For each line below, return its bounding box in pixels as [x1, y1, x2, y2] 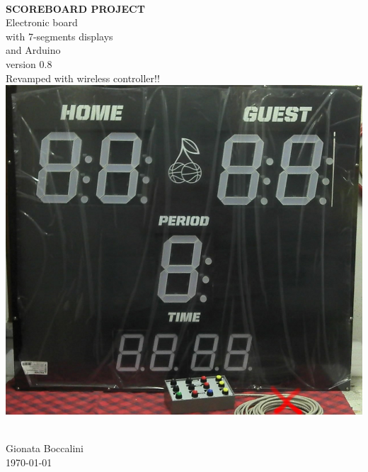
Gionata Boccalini [6, 441, 84, 456]
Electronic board [6, 15, 78, 30]
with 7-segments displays [6, 28, 113, 43]
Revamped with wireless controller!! [6, 70, 160, 85]
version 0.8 [6, 56, 52, 71]
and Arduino [6, 43, 61, 57]
